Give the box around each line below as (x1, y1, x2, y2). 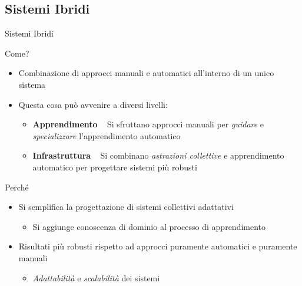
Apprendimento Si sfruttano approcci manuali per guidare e (32, 118, 264, 130)
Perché (5, 180, 29, 193)
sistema (18, 78, 46, 90)
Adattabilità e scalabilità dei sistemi (32, 271, 160, 284)
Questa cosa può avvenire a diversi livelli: (18, 98, 168, 110)
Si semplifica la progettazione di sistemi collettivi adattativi (18, 200, 234, 213)
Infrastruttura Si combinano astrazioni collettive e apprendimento (32, 149, 284, 162)
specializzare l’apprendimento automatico (32, 129, 181, 142)
